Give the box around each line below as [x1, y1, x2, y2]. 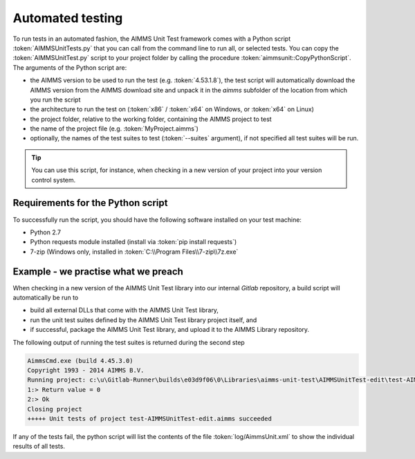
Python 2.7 [30, 228, 62, 236]
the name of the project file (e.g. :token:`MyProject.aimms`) [30, 124, 199, 133]
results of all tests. [12, 442, 66, 451]
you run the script [30, 95, 81, 104]
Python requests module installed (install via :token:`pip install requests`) [30, 238, 237, 246]
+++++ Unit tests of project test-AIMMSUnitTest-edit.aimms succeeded [27, 415, 273, 422]
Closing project [27, 405, 83, 413]
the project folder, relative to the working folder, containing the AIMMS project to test [30, 115, 273, 123]
